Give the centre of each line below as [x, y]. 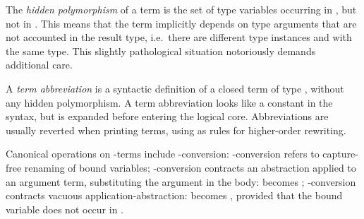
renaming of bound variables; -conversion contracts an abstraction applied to [190, 167]
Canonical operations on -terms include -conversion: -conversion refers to [163, 154]
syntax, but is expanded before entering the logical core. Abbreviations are [167, 116]
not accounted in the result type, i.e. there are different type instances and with [179, 37]
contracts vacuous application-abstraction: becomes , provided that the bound [174, 195]
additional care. [39, 65]
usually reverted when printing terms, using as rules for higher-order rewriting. [176, 130]
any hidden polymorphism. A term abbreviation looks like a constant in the [169, 102]
